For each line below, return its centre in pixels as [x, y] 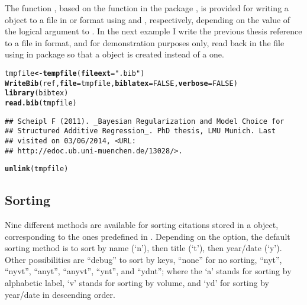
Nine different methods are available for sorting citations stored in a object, [142, 225]
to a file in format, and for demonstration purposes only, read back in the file [145, 42]
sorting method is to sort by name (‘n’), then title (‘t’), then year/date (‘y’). [143, 248]
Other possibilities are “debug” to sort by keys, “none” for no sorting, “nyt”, [143, 259]
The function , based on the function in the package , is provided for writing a [147, 8]
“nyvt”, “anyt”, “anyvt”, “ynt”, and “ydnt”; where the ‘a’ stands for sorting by [148, 271]
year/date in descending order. [60, 294]
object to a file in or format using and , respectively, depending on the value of [148, 19]
